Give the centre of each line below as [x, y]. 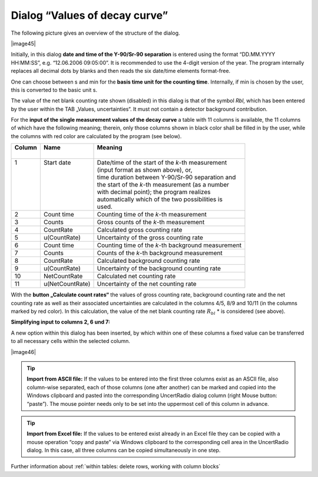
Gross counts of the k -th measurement [151, 222]
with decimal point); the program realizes [154, 192]
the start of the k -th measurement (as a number [163, 185]
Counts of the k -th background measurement [160, 253]
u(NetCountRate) [67, 284]
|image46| [24, 352]
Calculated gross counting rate [140, 230]
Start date [57, 163]
